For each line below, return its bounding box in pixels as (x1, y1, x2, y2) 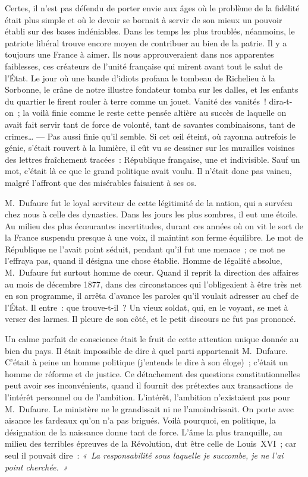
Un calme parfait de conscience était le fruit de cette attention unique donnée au (5, 333, 299, 345)
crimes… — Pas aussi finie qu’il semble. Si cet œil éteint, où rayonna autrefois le (5, 129, 296, 142)
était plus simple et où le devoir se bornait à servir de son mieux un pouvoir (5, 13, 282, 26)
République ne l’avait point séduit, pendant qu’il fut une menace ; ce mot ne (5, 242, 285, 255)
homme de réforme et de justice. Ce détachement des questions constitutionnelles (5, 367, 300, 380)
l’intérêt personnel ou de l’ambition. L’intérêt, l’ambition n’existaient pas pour (5, 391, 290, 403)
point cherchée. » (5, 460, 68, 473)
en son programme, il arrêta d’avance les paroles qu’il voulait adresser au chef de (5, 289, 299, 302)
